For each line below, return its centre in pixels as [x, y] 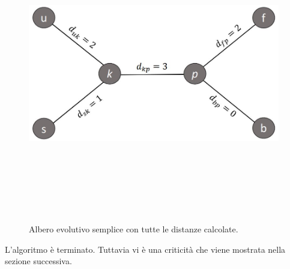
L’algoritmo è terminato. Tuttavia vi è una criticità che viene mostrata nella [145, 249]
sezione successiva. [38, 261]
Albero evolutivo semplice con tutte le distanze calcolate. [134, 228]
